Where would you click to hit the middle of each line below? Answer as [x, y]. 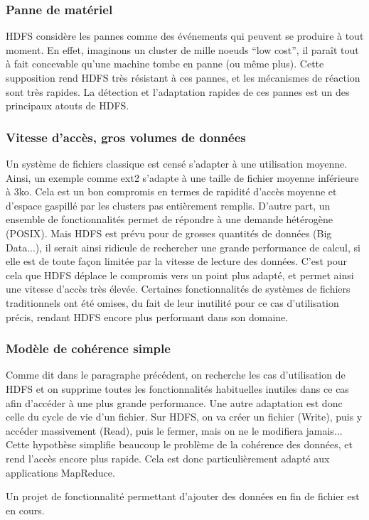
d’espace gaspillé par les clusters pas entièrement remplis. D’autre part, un [168, 205]
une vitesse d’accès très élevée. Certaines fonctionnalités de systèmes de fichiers [178, 289]
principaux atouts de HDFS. [68, 105]
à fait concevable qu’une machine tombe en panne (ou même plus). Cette [165, 64]
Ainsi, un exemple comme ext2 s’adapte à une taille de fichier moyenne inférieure [182, 177]
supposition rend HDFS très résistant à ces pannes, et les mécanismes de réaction [183, 77]
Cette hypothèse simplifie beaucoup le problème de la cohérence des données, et [179, 444]
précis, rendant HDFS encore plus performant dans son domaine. [147, 316]
